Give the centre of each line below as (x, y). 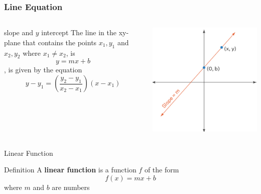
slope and (19, 32)
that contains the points (60, 42)
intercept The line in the (79, 32)
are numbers (71, 187)
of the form (162, 170)
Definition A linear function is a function (70, 170)
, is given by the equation (43, 70)
